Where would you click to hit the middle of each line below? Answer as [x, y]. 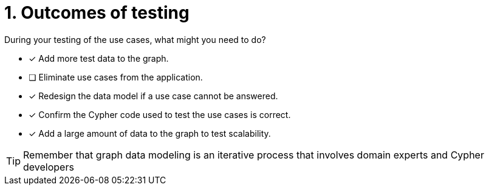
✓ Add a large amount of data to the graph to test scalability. [150, 133]
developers [49, 167]
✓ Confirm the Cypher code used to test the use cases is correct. [160, 114]
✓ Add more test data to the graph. [99, 58]
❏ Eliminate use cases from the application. [116, 77]
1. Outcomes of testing [97, 13]
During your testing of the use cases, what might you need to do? [135, 39]
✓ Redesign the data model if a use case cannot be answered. [153, 96]
